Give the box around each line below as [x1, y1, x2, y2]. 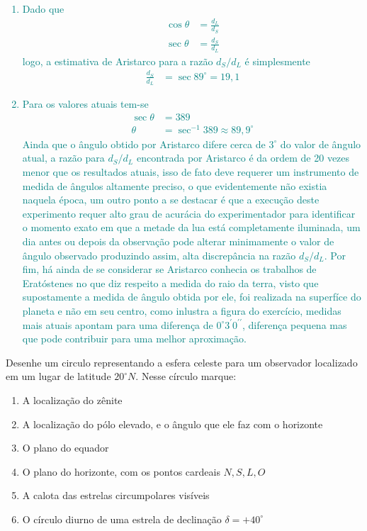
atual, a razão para [22, 150, 105, 165]
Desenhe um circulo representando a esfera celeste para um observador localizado [6, 354, 358, 369]
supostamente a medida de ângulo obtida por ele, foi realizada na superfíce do [22, 289, 361, 304]
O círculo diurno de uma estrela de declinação [22, 511, 222, 526]
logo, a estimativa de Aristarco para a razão [22, 53, 213, 68]
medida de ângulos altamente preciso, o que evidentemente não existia [22, 178, 327, 193]
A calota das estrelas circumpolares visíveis [22, 488, 210, 503]
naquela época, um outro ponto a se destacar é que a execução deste [22, 192, 320, 207]
